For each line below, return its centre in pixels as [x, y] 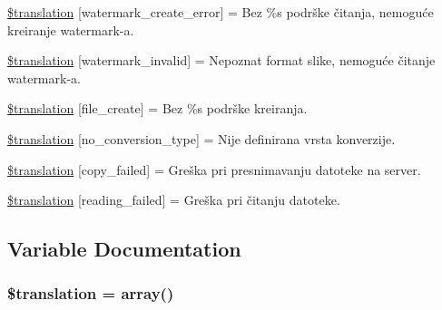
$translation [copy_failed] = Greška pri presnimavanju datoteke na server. [214, 169]
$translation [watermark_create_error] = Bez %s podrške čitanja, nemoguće [221, 12]
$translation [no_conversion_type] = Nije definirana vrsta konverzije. [201, 138]
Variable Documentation [124, 249]
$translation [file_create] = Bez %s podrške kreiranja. [157, 108]
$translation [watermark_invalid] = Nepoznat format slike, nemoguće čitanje [221, 60]
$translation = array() [91, 293]
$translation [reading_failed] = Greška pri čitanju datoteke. [174, 200]
